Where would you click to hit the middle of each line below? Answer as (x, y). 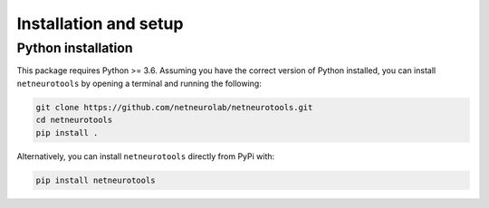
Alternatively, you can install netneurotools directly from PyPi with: (146, 156)
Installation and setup (100, 24)
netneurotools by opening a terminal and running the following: (139, 83)
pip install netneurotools (96, 180)
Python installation (75, 48)
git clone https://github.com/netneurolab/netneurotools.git (174, 107)
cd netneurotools (74, 120)
